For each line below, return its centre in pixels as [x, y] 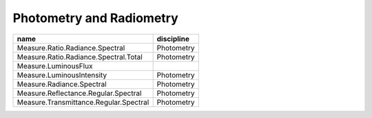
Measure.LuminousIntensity [62, 75]
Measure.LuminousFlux [55, 66]
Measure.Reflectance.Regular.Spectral [79, 93]
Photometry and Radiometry [95, 18]
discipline [173, 39]
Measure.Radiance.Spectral [62, 84]
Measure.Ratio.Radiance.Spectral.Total [80, 57]
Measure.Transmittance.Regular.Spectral [83, 102]
